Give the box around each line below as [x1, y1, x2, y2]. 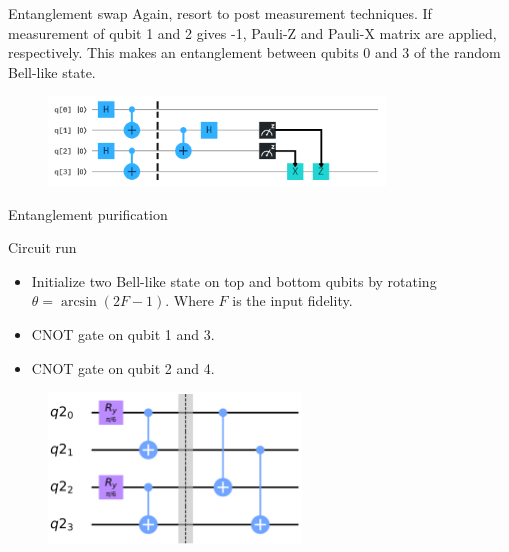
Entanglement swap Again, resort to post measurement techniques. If [8, 3, 432, 23]
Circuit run [8, 237, 77, 258]
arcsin [60, 295, 97, 310]
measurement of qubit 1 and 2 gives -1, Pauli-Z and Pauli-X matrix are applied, [8, 22, 497, 43]
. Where [165, 290, 214, 311]
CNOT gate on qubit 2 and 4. [31, 357, 215, 378]
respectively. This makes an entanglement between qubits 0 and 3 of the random [8, 42, 501, 63]
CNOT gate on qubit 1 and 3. [31, 323, 215, 344]
